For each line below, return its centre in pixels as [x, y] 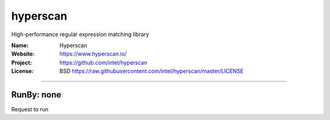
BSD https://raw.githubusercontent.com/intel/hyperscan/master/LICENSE [152, 71]
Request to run [30, 110]
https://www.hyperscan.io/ [93, 54]
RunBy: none [36, 95]
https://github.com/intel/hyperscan [104, 62]
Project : [22, 62]
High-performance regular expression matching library [80, 34]
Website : [23, 54]
